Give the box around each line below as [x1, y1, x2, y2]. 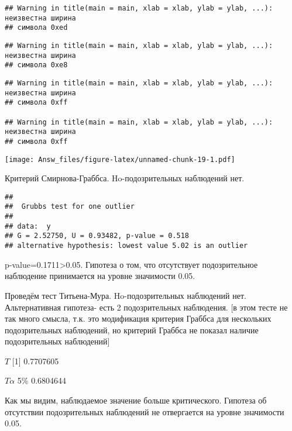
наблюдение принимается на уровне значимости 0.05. [5, 270, 195, 282]
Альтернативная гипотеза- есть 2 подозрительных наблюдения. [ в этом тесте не [5, 301, 288, 313]
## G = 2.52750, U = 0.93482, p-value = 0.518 [5, 232, 189, 240]
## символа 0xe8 [5, 61, 68, 70]
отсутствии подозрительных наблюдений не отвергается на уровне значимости [5, 405, 284, 418]
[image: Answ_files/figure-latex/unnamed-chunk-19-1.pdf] [5, 155, 235, 164]
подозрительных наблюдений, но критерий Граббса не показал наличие [5, 323, 259, 336]
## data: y [5, 222, 51, 230]
